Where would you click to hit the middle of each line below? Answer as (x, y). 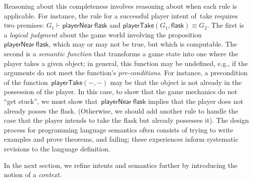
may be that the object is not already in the (176, 82)
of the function (26, 82)
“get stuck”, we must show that (51, 101)
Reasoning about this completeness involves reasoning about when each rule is (121, 6)
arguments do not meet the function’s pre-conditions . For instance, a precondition (126, 73)
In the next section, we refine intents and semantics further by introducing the (121, 165)
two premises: (24, 25)
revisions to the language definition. (57, 148)
